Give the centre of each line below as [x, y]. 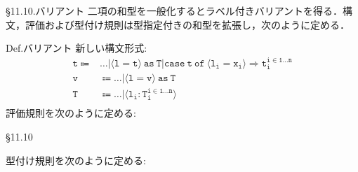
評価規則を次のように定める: [71, 113]
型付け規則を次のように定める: [76, 160]
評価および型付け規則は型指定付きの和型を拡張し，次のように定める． [187, 24]
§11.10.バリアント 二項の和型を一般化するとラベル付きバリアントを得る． [174, 10]
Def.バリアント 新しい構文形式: [77, 48]
